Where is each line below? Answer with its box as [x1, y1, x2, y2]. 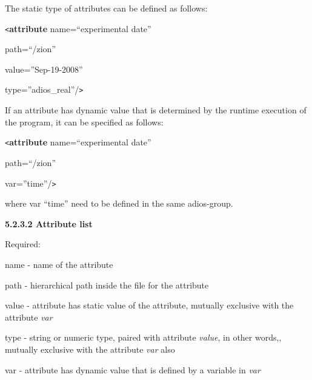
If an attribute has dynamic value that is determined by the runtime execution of [5, 104, 307, 116]
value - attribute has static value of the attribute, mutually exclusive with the [5, 299, 294, 312]
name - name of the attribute [5, 258, 113, 270]
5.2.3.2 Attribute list [5, 217, 93, 230]
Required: [5, 238, 41, 250]
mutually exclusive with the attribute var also [5, 342, 175, 355]
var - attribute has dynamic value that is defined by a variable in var [5, 363, 261, 376]
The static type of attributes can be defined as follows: [5, 2, 208, 14]
